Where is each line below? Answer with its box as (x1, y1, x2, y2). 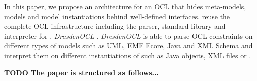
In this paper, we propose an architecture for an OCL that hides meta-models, (4, 1, 246, 11)
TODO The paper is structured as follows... (4, 67, 159, 77)
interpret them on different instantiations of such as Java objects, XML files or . (4, 50, 251, 60)
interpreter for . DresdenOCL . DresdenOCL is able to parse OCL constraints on (4, 30, 253, 41)
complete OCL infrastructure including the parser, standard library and (4, 21, 226, 31)
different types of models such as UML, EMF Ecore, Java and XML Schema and (4, 40, 253, 51)
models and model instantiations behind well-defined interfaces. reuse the (4, 11, 230, 21)
